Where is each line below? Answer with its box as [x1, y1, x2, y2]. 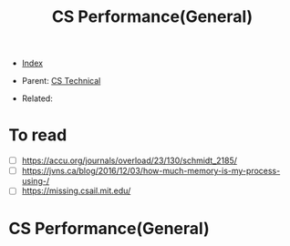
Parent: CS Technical [21, 76, 101, 87]
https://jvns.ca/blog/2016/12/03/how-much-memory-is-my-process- [21, 166, 281, 177]
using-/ [21, 176, 50, 187]
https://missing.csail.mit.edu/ [21, 185, 131, 197]
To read [8, 125, 67, 146]
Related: [21, 93, 54, 104]
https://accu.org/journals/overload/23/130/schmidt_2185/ [21, 155, 238, 166]
